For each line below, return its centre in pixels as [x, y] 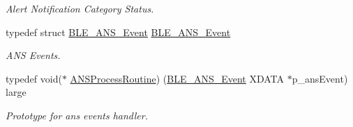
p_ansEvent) [320, 78]
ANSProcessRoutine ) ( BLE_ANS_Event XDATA [177, 78]
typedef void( [34, 78]
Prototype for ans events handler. [77, 115]
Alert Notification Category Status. [80, 8]
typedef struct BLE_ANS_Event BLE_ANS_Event [118, 32]
